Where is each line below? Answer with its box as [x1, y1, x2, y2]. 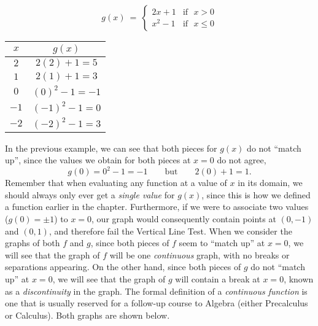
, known [284, 273, 314, 285]
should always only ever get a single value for [5, 188, 175, 201]
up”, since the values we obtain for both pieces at [5, 153, 191, 166]
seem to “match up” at [179, 236, 265, 249]
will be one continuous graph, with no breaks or [109, 248, 290, 261]
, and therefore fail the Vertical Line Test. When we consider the [48, 224, 292, 237]
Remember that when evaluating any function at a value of [5, 176, 227, 189]
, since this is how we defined [201, 188, 311, 201]
